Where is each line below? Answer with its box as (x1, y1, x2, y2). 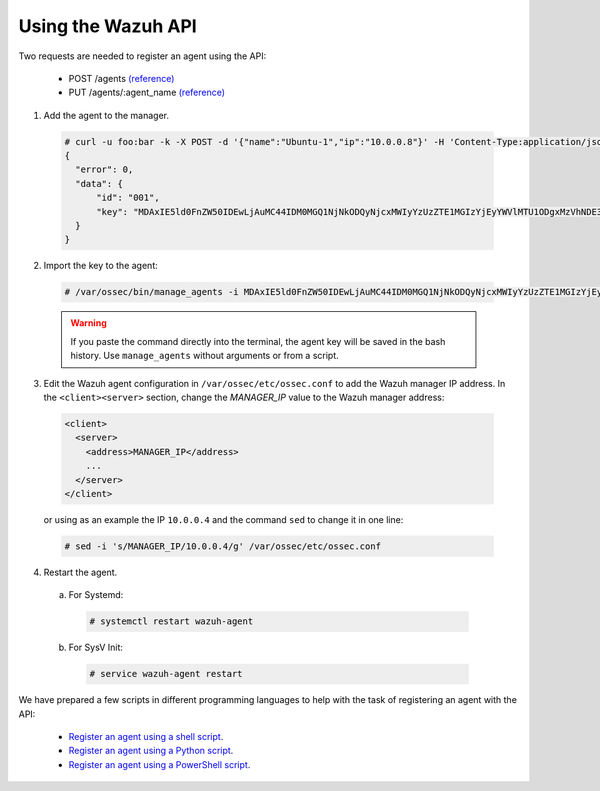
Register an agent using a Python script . (68, 745, 234, 757)
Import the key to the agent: (43, 260, 159, 272)
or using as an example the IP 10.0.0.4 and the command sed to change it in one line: (43, 513, 404, 525)
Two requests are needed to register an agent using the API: (18, 50, 267, 62)
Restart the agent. (43, 566, 118, 578)
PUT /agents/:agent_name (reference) (68, 86, 225, 99)
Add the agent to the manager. (43, 109, 170, 121)
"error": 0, (75, 164, 134, 175)
